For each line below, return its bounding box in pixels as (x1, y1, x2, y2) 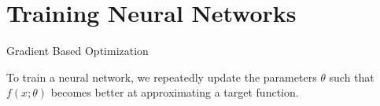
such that (329, 68, 374, 85)
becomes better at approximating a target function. (50, 84, 299, 101)
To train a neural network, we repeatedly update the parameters (6, 68, 317, 85)
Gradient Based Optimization (6, 42, 149, 59)
